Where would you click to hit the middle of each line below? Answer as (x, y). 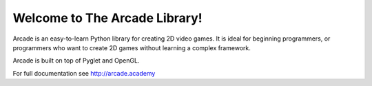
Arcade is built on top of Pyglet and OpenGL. (76, 61)
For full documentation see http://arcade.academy (84, 73)
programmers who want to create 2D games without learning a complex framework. (132, 47)
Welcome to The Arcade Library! (107, 18)
